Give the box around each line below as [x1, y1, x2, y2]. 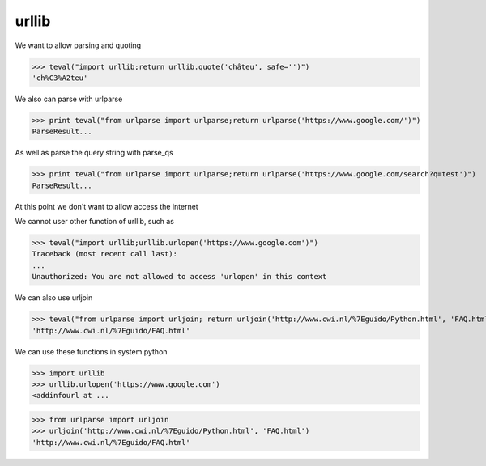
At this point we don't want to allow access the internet [15, 201, 198, 211]
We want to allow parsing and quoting [15, 40, 142, 50]
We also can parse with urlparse [15, 94, 123, 104]
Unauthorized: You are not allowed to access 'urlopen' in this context [32, 272, 327, 282]
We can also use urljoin [15, 293, 93, 303]
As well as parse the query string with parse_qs [15, 148, 173, 158]
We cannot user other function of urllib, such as [15, 217, 174, 227]
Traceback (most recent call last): [32, 249, 178, 259]
